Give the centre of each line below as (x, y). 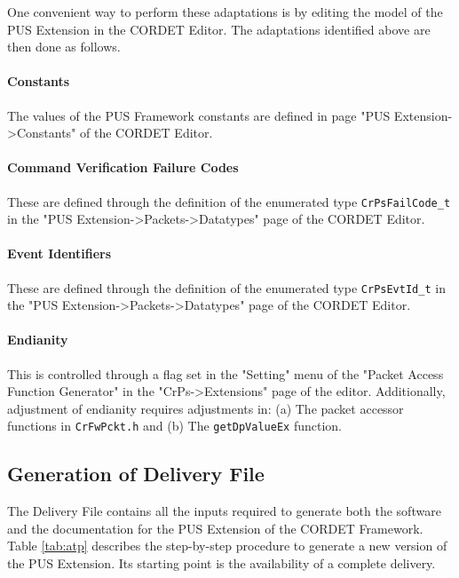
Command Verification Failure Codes (123, 167)
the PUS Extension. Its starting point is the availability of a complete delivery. (222, 563)
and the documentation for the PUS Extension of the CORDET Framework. (215, 528)
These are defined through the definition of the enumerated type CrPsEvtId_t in (226, 287)
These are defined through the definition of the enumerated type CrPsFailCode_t (229, 201)
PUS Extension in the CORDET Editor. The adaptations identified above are (219, 29)
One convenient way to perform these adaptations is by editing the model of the (225, 12)
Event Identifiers (59, 253)
